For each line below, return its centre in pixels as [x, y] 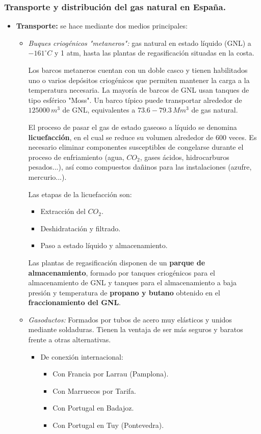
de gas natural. [215, 110]
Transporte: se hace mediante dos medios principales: [102, 26]
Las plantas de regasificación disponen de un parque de [117, 262]
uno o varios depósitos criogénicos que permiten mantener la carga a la [139, 80]
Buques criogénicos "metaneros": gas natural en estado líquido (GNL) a [140, 43]
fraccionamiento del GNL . [74, 302]
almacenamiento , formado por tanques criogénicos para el [122, 272]
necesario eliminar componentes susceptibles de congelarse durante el [136, 147]
